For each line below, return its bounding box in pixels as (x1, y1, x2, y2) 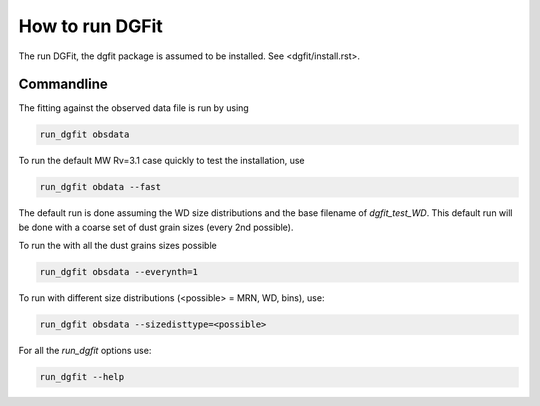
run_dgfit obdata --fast (39, 181, 162, 193)
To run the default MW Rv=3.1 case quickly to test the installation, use (18, 155, 305, 167)
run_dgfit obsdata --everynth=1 (39, 266, 199, 278)
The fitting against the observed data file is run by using (18, 102, 249, 114)
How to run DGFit (18, 15, 164, 37)
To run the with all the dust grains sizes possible (18, 240, 217, 252)
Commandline (18, 76, 109, 93)
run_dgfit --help (39, 371, 125, 383)
